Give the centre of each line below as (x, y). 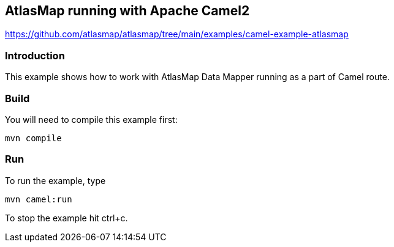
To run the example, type (55, 180)
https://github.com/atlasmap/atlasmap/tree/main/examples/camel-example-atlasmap (177, 34)
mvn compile (33, 138)
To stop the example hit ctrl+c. (66, 218)
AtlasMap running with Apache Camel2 (127, 11)
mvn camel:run (39, 199)
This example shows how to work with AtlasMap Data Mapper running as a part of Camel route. (197, 77)
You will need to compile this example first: (91, 119)
